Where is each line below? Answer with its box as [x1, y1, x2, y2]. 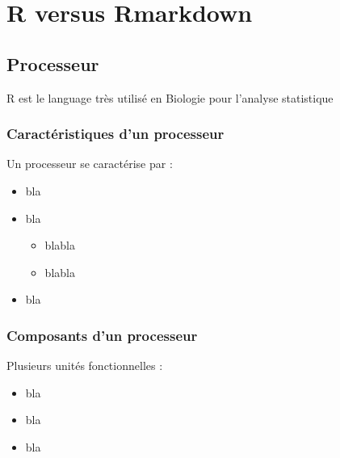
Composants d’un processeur [6, 325, 198, 345]
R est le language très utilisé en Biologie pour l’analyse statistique [6, 89, 334, 106]
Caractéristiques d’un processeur [6, 124, 225, 144]
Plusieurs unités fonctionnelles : [6, 357, 163, 374]
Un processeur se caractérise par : [6, 155, 173, 172]
